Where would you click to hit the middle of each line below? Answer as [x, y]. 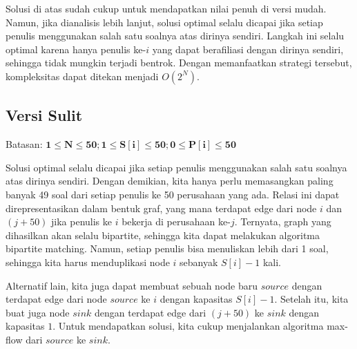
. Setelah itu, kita [311, 299]
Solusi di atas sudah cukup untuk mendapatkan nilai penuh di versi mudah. [166, 8]
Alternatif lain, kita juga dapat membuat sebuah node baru [132, 285]
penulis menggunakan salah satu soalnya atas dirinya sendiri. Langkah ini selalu [175, 36]
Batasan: [24, 144]
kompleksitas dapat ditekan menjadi [82, 76]
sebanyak [199, 262]
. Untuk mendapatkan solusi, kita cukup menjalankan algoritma [188, 326]
